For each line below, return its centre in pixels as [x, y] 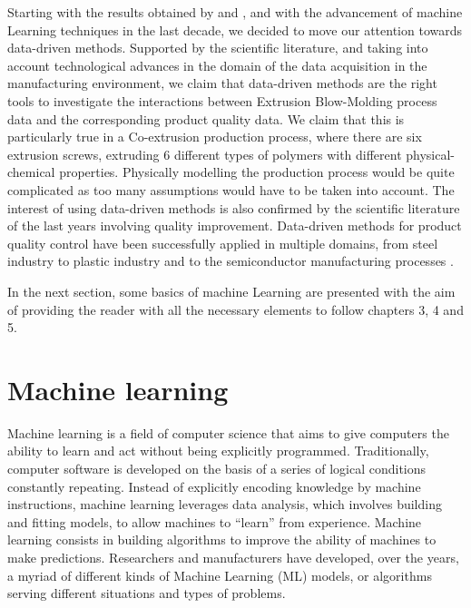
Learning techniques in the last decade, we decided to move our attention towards [235, 29]
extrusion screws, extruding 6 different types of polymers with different [205, 154]
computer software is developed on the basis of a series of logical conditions [217, 468]
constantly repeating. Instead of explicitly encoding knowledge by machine [214, 486]
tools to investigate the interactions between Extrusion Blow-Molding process [222, 100]
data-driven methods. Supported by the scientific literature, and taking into [218, 48]
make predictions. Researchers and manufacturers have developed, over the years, [233, 557]
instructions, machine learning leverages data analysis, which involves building [225, 504]
